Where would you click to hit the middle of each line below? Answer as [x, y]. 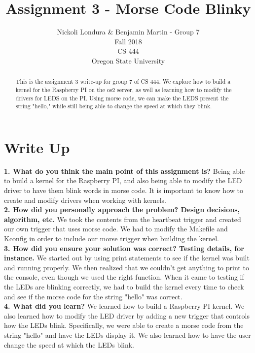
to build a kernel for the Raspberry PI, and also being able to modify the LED [123, 180]
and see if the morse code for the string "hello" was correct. [93, 296]
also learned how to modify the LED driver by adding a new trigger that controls [127, 315]
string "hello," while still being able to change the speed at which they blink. [114, 106]
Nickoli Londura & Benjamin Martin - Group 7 [128, 32]
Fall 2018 [128, 41]
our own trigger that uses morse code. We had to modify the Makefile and [116, 229]
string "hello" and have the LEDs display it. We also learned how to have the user [127, 335]
